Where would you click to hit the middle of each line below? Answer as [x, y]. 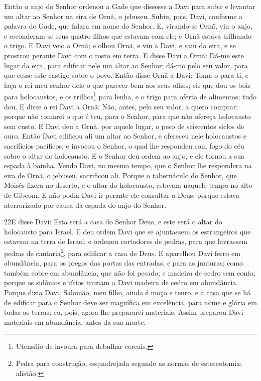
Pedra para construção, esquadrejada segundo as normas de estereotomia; [129, 363]
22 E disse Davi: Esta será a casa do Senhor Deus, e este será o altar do [113, 222]
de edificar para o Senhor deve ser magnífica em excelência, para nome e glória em [130, 302]
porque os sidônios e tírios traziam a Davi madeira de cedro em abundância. [121, 282]
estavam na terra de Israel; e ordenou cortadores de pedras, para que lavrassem [126, 241]
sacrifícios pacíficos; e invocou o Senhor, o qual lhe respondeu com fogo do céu [124, 145]
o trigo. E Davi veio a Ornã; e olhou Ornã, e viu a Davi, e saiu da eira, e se [120, 45]
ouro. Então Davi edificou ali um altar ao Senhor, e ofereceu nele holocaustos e [125, 136]
